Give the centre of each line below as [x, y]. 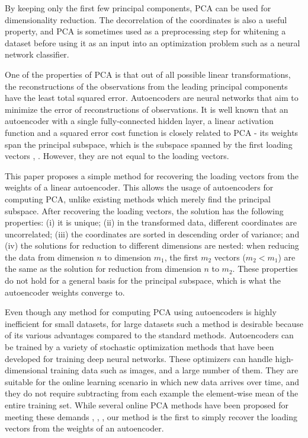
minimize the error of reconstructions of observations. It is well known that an [147, 109]
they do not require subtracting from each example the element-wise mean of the [152, 393]
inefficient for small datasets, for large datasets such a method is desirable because [154, 323]
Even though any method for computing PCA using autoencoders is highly [141, 312]
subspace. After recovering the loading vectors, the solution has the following [144, 210]
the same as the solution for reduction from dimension [103, 269]
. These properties [265, 269]
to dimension [128, 257]
